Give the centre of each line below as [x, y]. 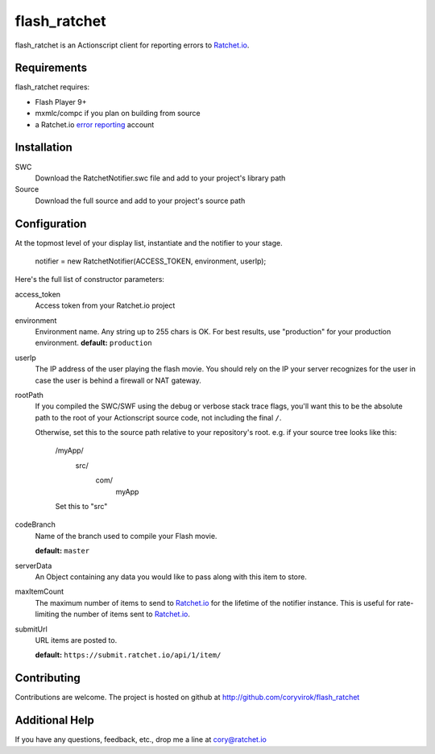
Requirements [51, 68]
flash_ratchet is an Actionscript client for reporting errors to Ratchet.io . [132, 45]
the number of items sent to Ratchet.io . [126, 614]
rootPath [29, 395]
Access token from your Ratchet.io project [105, 305]
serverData [33, 565]
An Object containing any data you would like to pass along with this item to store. [171, 577]
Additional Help [54, 721]
